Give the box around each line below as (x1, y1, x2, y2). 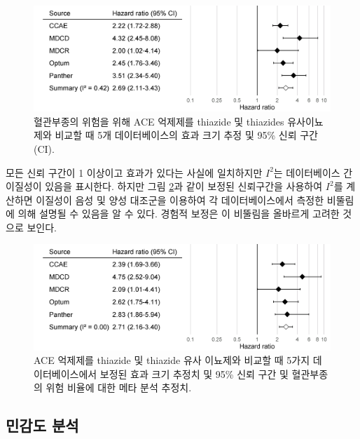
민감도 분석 (6, 414, 79, 436)
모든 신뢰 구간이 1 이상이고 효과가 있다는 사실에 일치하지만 (6, 165, 263, 180)
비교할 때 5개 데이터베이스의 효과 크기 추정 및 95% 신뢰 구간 (55, 128, 318, 142)
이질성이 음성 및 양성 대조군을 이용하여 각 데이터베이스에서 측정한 (36, 192, 324, 207)
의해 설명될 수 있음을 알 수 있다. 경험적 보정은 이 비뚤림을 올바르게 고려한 (18, 206, 340, 221)
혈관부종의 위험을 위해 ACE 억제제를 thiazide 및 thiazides (34, 114, 284, 128)
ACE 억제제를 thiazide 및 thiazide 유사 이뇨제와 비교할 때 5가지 (34, 353, 310, 367)
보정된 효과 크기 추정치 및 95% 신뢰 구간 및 (99, 366, 289, 381)
